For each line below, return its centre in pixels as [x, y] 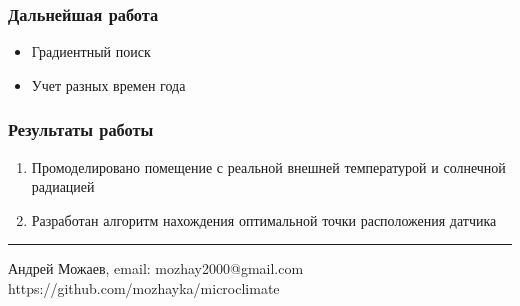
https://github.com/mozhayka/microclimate [144, 288]
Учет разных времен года [108, 84]
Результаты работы [81, 129]
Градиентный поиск [91, 51]
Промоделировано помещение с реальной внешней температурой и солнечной [268, 166]
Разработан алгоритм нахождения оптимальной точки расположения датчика [264, 219]
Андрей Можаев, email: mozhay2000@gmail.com [156, 268]
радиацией [63, 186]
